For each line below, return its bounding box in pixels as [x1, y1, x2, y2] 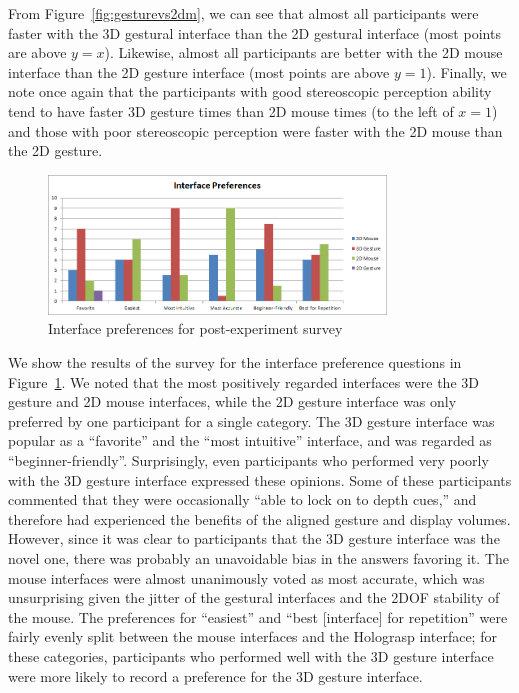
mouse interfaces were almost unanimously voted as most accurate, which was [8, 567, 485, 588]
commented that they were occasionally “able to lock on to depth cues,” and [8, 489, 477, 510]
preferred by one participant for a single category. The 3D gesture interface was [8, 410, 495, 431]
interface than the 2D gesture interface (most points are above [8, 61, 390, 82]
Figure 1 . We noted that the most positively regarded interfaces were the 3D [8, 371, 479, 392]
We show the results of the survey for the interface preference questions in [8, 352, 462, 372]
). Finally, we [426, 61, 507, 82]
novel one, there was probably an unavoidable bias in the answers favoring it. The [8, 547, 509, 568]
